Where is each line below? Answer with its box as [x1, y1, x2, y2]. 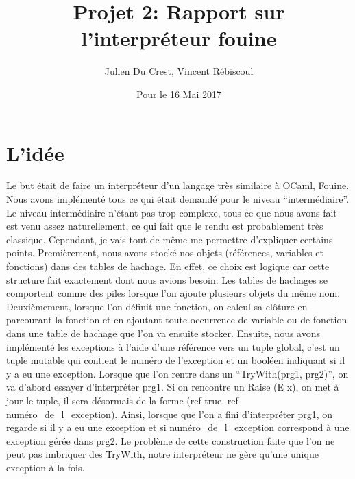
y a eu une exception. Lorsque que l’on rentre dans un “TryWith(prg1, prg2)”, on [6, 366, 349, 380]
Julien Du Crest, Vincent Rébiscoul [104, 64, 254, 78]
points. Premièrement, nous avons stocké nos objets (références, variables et [6, 245, 323, 260]
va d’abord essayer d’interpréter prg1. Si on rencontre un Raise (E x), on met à [6, 380, 339, 394]
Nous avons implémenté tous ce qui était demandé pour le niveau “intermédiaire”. [6, 192, 350, 206]
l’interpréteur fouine [81, 24, 277, 52]
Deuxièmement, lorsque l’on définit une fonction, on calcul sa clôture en [6, 299, 308, 313]
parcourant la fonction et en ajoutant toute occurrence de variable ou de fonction [6, 312, 347, 327]
